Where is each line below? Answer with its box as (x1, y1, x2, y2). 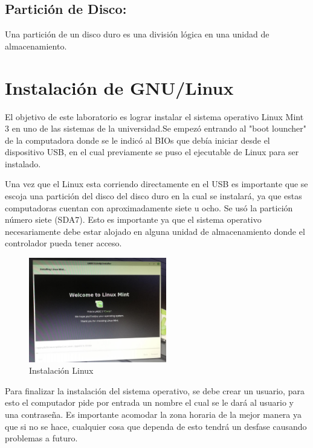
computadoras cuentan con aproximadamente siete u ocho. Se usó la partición (5, 201, 293, 214)
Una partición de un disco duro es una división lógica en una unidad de (5, 28, 269, 40)
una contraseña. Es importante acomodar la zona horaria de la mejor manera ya (5, 408, 302, 420)
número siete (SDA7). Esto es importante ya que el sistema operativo (5, 213, 262, 226)
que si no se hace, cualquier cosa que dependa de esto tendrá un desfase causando (5, 420, 307, 432)
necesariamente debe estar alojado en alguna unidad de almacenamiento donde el (5, 225, 305, 237)
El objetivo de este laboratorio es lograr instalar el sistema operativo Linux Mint (5, 110, 304, 123)
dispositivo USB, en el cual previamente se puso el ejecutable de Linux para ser (5, 146, 299, 158)
